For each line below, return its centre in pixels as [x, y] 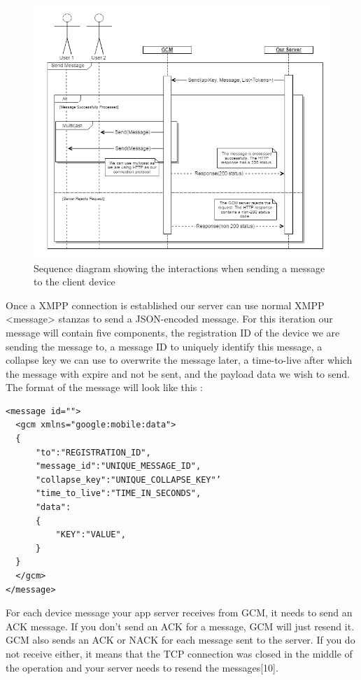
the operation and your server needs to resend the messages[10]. [142, 667]
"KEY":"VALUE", [91, 535]
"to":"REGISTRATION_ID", [93, 452]
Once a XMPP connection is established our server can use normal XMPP [165, 305]
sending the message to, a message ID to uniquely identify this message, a [164, 346]
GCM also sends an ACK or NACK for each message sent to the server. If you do [180, 640]
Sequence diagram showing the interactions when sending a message [179, 268]
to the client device [75, 282]
